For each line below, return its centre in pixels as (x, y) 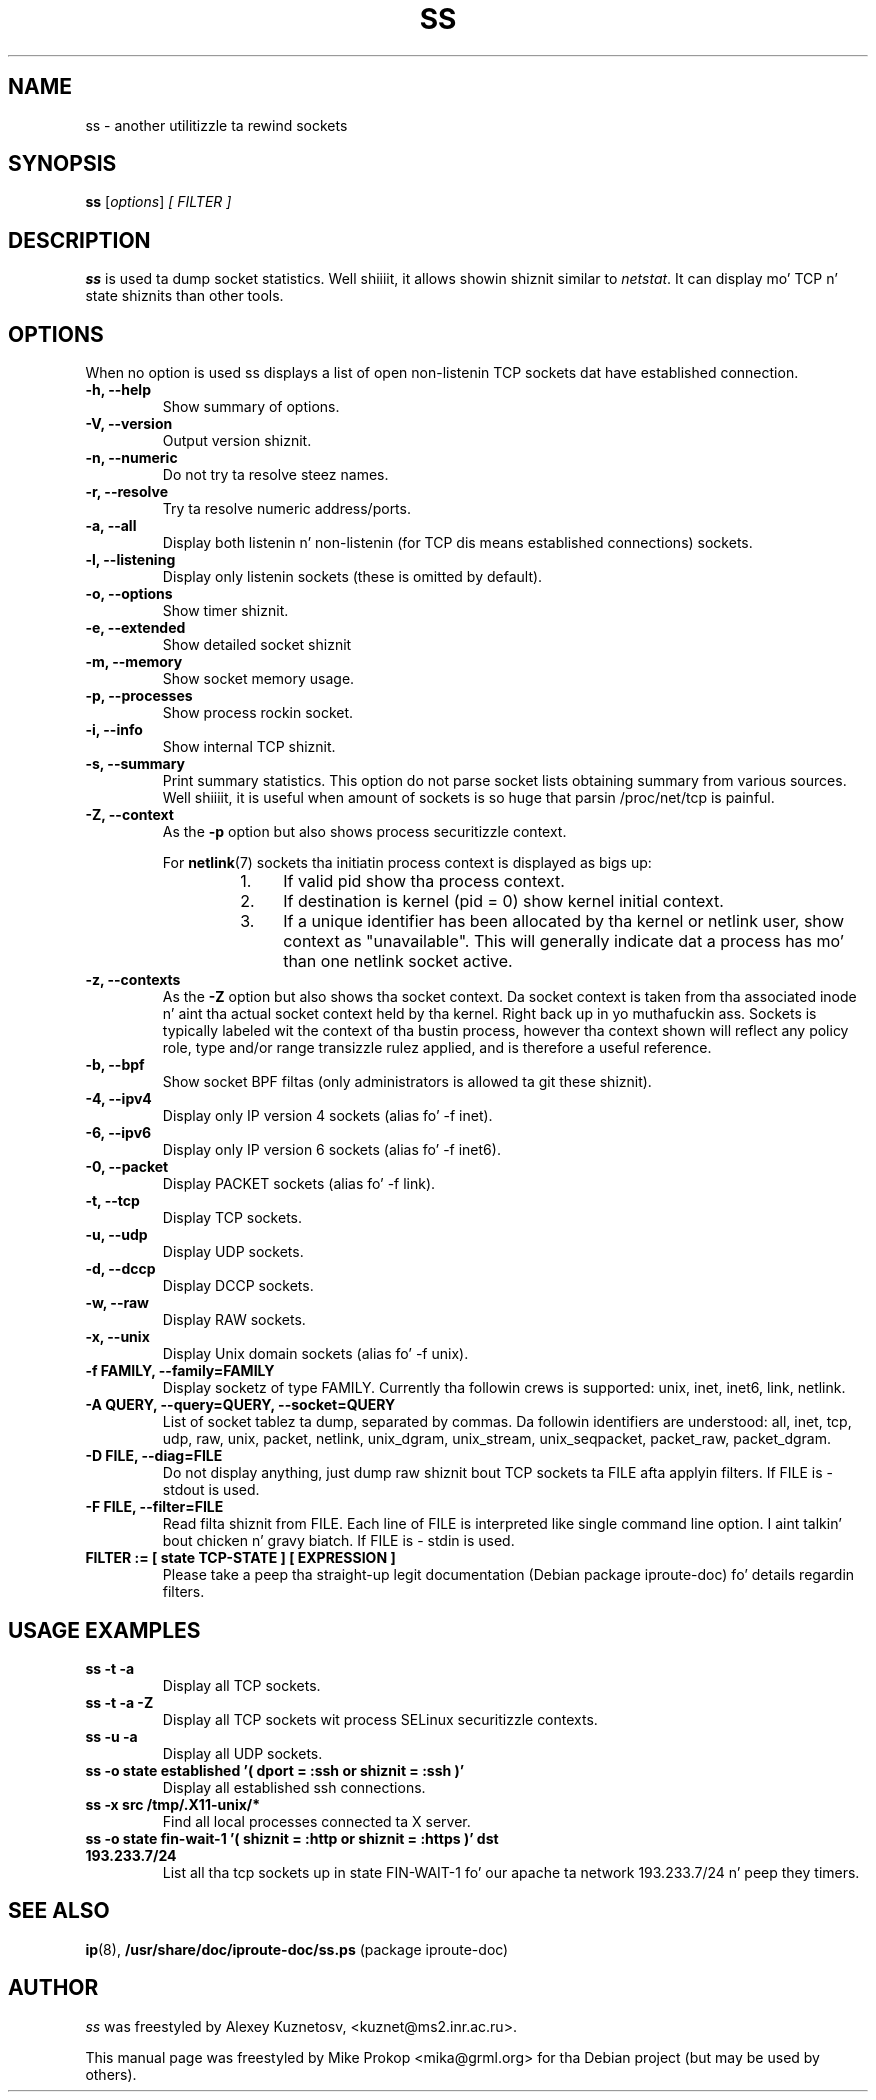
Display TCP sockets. (232, 1218)
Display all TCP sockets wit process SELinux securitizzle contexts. (380, 1719)
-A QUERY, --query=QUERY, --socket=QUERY (240, 1405)
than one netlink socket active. (398, 961)
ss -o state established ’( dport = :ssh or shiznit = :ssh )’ (275, 1770)
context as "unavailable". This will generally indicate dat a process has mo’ (563, 941)
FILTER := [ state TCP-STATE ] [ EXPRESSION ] (240, 1558)
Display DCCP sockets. (238, 1286)
